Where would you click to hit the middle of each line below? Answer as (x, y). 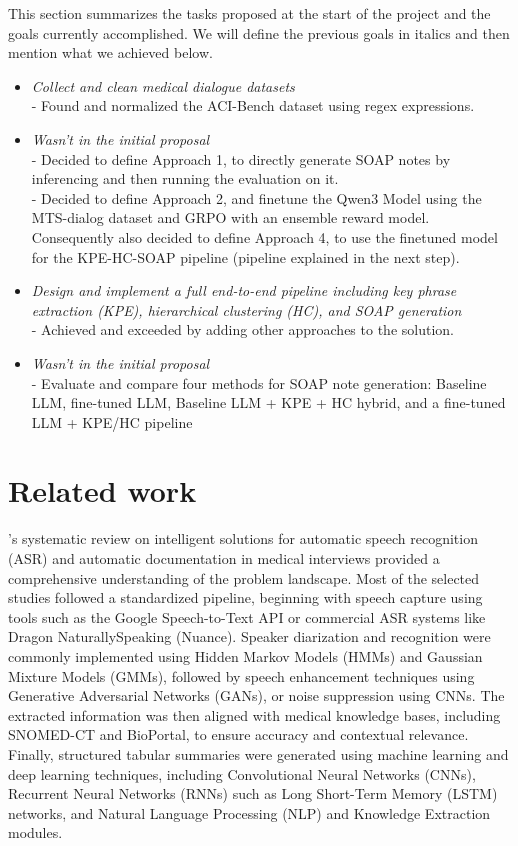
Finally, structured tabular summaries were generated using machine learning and (258, 753)
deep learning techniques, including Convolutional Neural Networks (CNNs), (242, 773)
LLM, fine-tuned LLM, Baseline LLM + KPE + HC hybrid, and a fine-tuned (268, 402)
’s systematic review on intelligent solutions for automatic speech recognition (243, 538)
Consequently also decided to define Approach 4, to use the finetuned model (264, 236)
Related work (102, 490)
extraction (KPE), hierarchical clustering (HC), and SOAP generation (246, 309)
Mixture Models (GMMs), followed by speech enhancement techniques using (241, 675)
